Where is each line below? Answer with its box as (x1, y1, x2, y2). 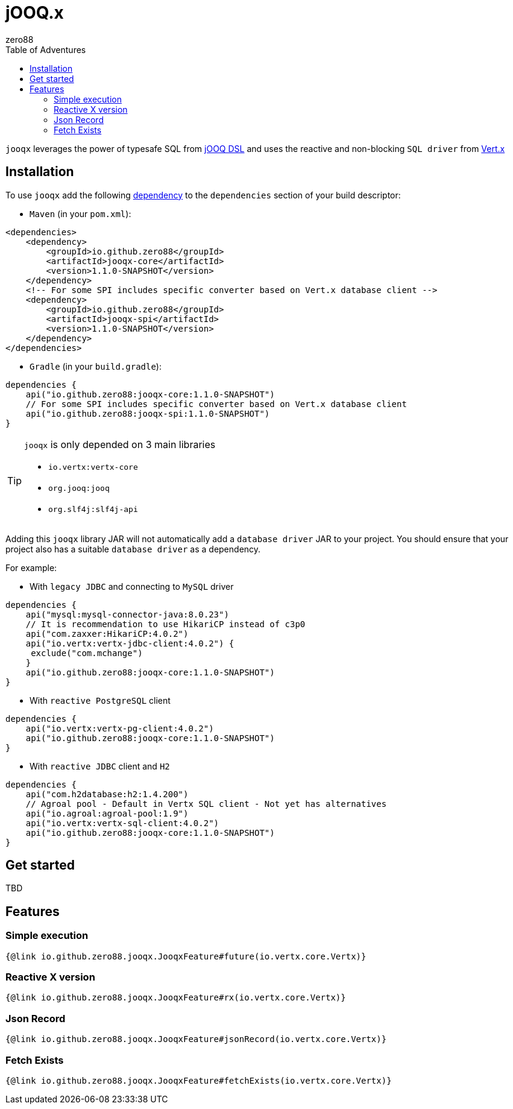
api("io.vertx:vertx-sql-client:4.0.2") (25, 818, 219, 828)
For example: (5, 562, 57, 573)
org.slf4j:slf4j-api (48, 504, 138, 514)
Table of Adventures (5, 44, 86, 55)
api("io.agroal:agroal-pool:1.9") (25, 808, 189, 818)
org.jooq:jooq (48, 483, 110, 493)
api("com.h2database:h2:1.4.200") (25, 789, 189, 799)
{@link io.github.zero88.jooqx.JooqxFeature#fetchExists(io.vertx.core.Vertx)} (5, 1075, 392, 1085)
